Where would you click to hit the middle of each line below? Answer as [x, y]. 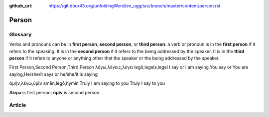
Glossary [20, 34]
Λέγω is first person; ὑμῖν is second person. [55, 92]
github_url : [21, 6]
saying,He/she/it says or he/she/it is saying [54, 74]
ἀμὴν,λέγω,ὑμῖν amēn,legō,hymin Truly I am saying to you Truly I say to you [87, 83]
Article [18, 105]
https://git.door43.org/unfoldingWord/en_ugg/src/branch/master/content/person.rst [134, 6]
